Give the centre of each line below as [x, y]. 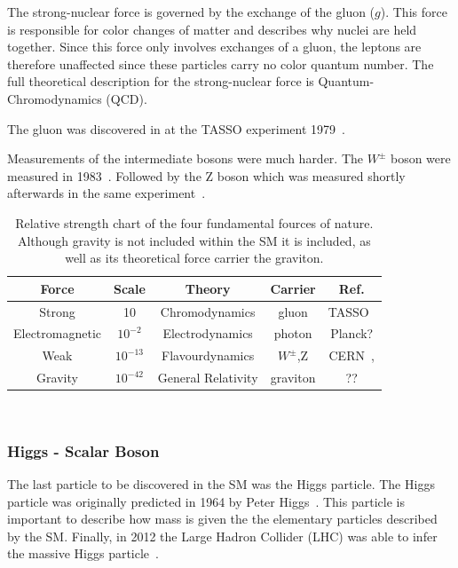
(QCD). [126, 98]
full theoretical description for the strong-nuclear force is [161, 81]
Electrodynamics [208, 333]
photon [293, 333]
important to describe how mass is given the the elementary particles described [222, 519]
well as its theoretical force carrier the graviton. [194, 258]
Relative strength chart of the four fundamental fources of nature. [194, 222]
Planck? [352, 333]
